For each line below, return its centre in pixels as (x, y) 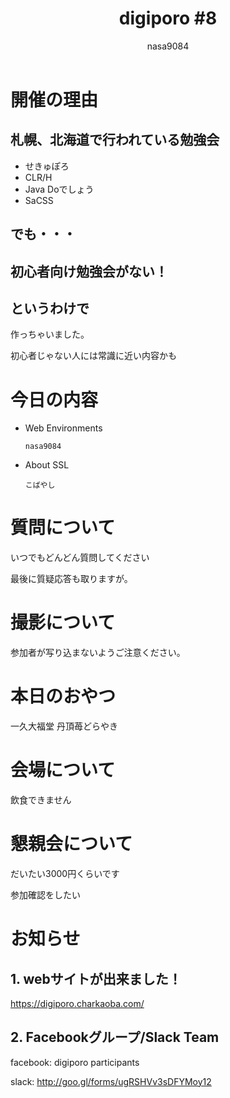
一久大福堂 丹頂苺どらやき (64, 726)
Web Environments (63, 428)
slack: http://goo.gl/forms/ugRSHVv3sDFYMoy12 (111, 1081)
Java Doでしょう (59, 189)
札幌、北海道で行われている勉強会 (115, 140)
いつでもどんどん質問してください (80, 558)
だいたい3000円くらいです (65, 873)
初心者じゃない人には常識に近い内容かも (93, 356)
